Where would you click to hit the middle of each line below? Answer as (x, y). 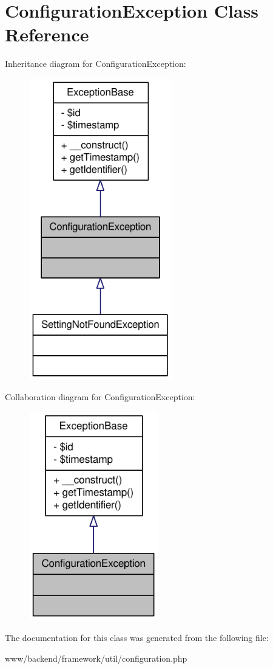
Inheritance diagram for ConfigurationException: (96, 64)
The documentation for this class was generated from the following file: (137, 637)
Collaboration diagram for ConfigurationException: (100, 397)
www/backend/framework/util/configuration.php (96, 658)
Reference (47, 34)
